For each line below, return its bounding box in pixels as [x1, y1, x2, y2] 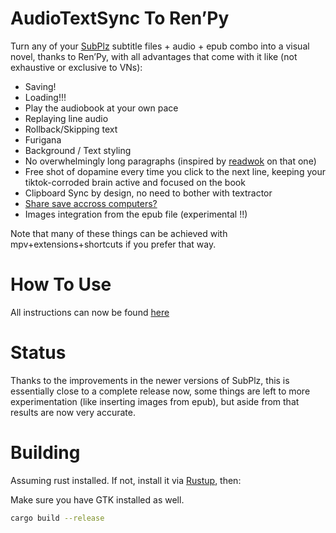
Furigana [24, 133, 62, 146]
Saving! [24, 80, 57, 92]
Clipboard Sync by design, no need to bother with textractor [24, 187, 273, 199]
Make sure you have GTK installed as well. [10, 493, 185, 506]
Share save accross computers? [24, 197, 158, 209]
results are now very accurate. [10, 406, 136, 418]
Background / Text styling [24, 144, 132, 156]
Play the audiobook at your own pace [24, 102, 179, 114]
